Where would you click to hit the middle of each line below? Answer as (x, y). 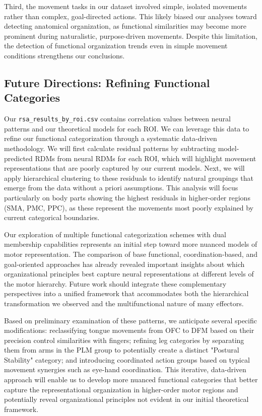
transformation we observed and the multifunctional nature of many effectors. (124, 303)
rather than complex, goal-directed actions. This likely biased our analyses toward (130, 16)
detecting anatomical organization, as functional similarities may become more (125, 26)
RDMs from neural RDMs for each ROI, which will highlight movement (146, 158)
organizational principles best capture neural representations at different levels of (129, 274)
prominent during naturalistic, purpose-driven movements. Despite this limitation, (131, 36)
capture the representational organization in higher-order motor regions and (121, 389)
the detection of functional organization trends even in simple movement (116, 46)
